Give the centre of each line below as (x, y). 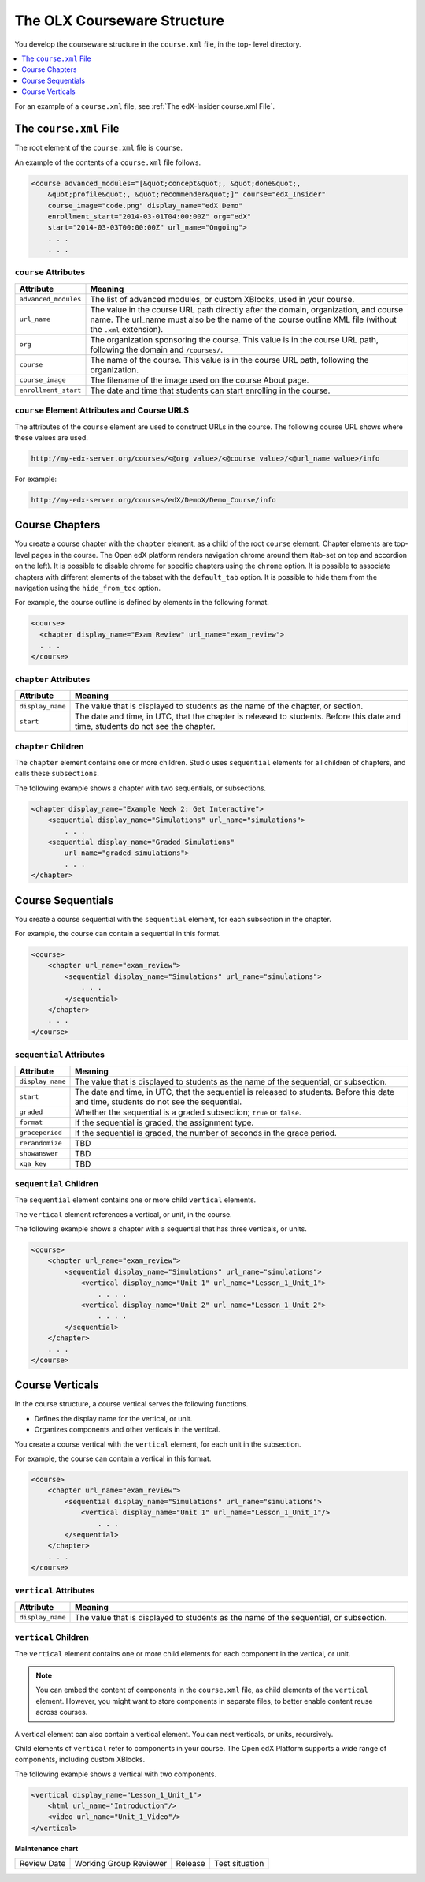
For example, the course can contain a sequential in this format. (118, 934)
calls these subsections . (57, 774)
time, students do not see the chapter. (145, 726)
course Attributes (50, 272)
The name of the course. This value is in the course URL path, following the (229, 360)
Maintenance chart (46, 1848)
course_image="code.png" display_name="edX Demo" (145, 205)
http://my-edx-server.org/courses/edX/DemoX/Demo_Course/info (153, 500)
